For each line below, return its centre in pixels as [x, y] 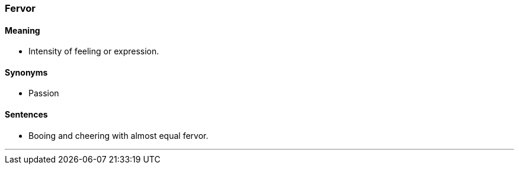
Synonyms [26, 72]
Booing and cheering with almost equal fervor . [118, 135]
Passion [44, 93]
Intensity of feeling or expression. [94, 51]
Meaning [23, 30]
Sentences [26, 115]
